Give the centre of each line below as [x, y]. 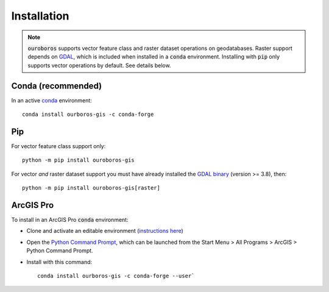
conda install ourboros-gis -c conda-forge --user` [116, 276]
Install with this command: [59, 262]
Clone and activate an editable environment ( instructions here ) [105, 231]
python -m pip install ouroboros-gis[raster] [91, 188]
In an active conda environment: [52, 100]
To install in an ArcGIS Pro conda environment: [70, 220]
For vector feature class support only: [58, 146]
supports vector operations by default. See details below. [99, 65]
